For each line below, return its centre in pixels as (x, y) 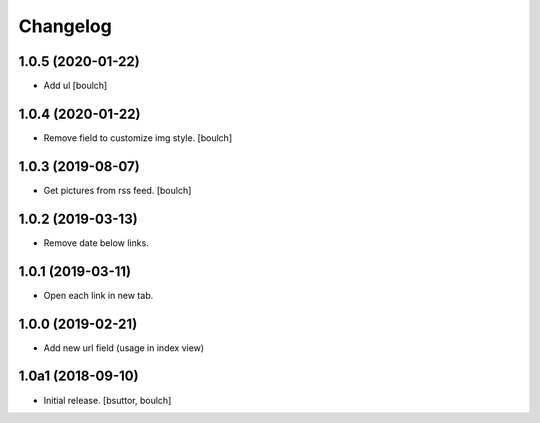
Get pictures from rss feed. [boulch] (117, 190)
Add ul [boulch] (75, 86)
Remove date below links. (96, 242)
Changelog (65, 26)
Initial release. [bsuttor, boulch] (107, 400)
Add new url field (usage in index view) (124, 347)
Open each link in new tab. (98, 295)
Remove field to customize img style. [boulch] (138, 137)
